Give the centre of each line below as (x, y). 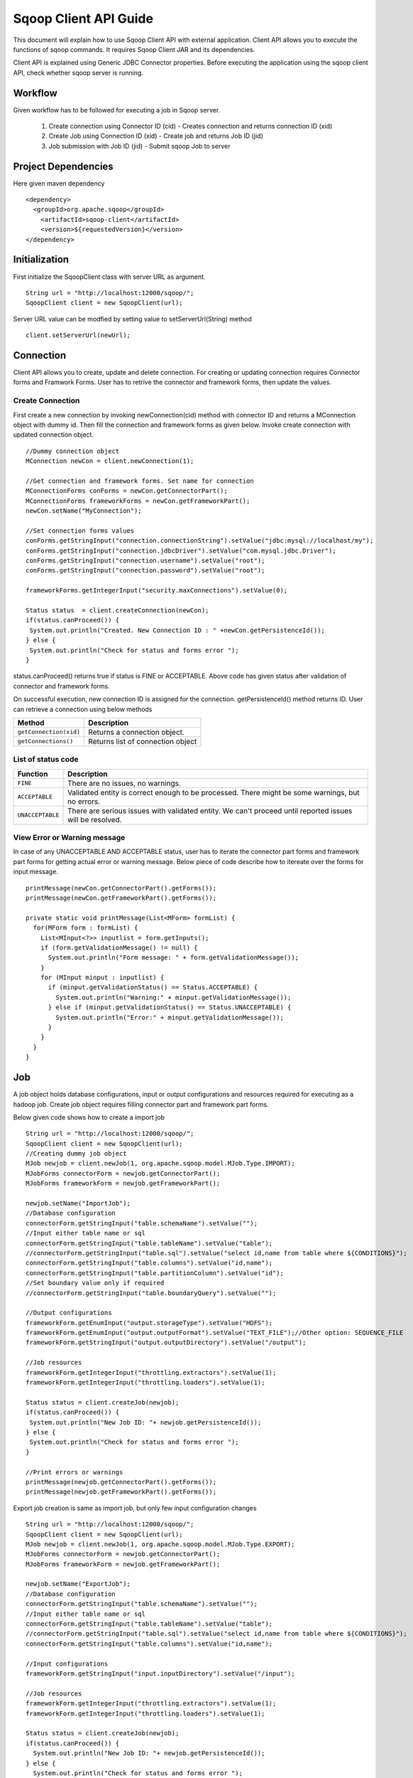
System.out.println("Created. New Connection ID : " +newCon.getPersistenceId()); (177, 630)
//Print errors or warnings (75, 1472)
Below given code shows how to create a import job (89, 1117)
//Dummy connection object (73, 451)
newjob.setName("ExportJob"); (78, 1584)
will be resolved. (95, 819)
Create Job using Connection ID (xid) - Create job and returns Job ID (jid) (156, 136)
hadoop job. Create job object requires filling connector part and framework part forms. (141, 1104)
